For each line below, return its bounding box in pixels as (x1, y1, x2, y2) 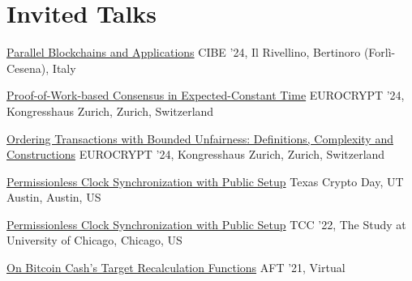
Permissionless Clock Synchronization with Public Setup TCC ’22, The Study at (6, 215, 406, 232)
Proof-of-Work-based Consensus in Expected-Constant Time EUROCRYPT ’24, (6, 87, 405, 104)
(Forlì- (363, 44, 396, 61)
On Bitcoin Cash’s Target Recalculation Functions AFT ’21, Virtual (6, 259, 345, 276)
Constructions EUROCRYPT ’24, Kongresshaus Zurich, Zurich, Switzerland (6, 146, 385, 163)
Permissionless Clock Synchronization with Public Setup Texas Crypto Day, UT (6, 172, 404, 189)
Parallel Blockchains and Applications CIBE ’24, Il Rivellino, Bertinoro (6, 44, 361, 61)
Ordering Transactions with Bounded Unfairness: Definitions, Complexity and (6, 130, 393, 147)
